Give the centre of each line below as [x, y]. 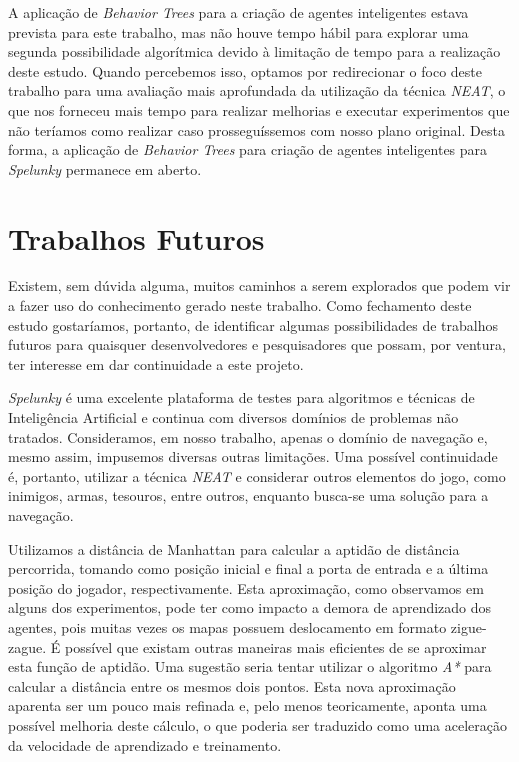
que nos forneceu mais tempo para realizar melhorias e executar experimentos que [259, 109]
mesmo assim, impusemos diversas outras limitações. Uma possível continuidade [253, 456]
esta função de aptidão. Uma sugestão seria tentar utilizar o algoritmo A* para [250, 666]
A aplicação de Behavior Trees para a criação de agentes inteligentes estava [238, 12]
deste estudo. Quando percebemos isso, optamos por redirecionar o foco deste [245, 70]
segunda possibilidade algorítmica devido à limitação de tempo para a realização [254, 51]
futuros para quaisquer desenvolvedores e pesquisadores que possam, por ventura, [257, 344]
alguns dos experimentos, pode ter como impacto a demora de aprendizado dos [250, 607]
